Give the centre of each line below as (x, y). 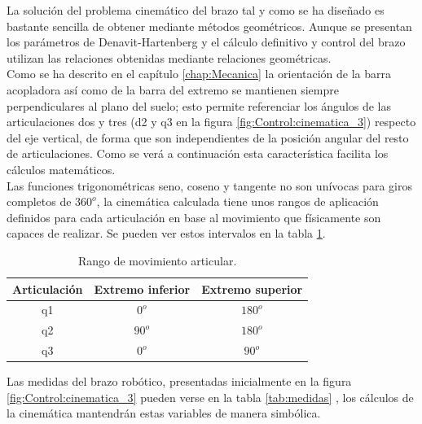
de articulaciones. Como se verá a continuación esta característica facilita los (198, 153)
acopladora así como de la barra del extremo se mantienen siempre (173, 89)
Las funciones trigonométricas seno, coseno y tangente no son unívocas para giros (209, 185)
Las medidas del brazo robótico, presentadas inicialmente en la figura (179, 381)
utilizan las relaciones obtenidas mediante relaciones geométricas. (169, 57)
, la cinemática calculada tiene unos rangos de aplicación (237, 201)
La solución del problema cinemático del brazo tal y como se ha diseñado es (196, 10)
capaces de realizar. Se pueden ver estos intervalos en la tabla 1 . (166, 233)
